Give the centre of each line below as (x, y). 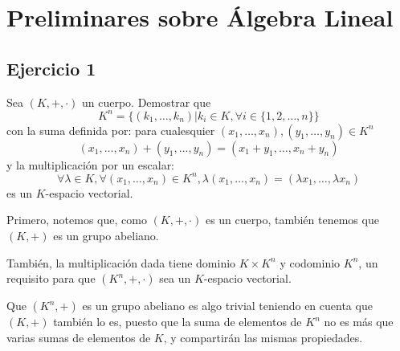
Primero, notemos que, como (77, 220)
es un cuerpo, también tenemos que (292, 220)
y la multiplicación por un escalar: (91, 164)
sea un (175, 278)
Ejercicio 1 (51, 68)
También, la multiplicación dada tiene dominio (121, 262)
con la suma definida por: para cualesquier (111, 130)
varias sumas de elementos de (79, 337)
